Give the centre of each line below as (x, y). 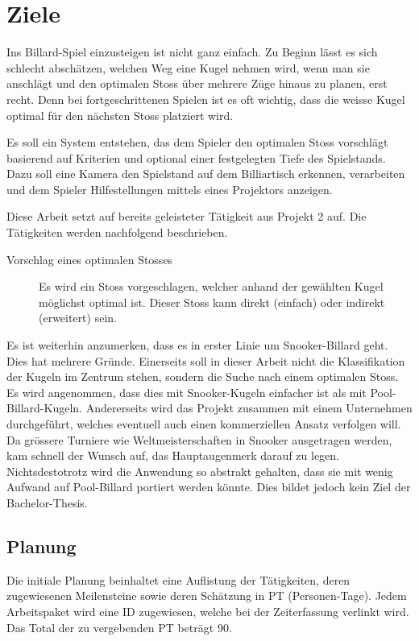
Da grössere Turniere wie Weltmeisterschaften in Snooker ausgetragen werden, (199, 439)
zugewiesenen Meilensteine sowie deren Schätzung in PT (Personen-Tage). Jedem (207, 596)
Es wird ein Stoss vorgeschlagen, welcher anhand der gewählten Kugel (211, 286)
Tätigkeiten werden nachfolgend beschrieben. (117, 232)
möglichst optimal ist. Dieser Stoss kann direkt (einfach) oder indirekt (212, 302)
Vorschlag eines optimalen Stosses (90, 259)
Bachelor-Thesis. (47, 502)
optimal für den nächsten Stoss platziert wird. (120, 115)
